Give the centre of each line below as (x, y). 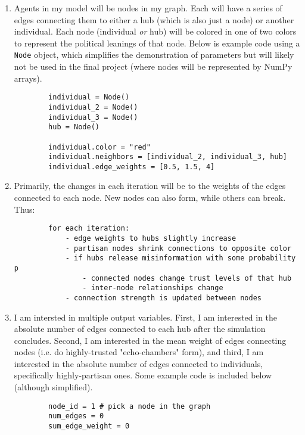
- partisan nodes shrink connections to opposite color (178, 248)
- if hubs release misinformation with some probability (180, 258)
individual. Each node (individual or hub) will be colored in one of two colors (155, 31)
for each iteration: (89, 229)
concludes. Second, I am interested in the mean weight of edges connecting (150, 340)
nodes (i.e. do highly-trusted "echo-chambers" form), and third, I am (139, 352)
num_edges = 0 (76, 416)
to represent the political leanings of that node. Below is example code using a (157, 43)
